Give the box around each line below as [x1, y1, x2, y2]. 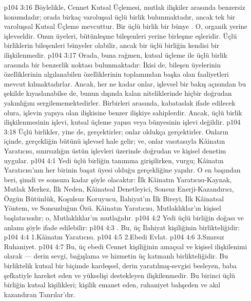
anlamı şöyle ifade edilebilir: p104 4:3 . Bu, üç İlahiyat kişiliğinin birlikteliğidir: [4, 222, 240, 232]
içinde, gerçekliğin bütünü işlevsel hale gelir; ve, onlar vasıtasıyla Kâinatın [4, 136, 225, 146]
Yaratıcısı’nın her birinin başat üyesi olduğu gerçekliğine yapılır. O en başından [4, 165, 241, 175]
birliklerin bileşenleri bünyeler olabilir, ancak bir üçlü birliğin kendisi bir [4, 40, 219, 50]
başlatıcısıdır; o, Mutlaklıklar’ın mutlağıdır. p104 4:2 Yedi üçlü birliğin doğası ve [4, 213, 244, 223]
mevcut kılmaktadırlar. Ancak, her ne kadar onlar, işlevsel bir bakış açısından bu [4, 78, 246, 88]
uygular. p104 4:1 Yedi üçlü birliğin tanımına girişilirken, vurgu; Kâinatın [4, 155, 224, 165]
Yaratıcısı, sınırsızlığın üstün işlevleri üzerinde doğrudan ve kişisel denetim [4, 145, 226, 155]
